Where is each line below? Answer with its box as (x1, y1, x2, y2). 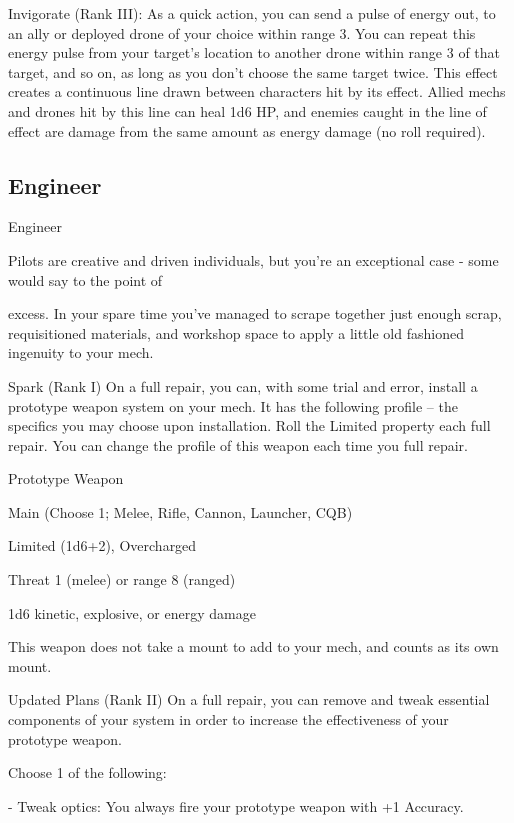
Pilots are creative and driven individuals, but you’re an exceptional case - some (8, 249, 499, 270)
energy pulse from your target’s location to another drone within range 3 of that (8, 42, 501, 63)
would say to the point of (8, 269, 163, 290)
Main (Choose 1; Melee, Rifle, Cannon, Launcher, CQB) (8, 501, 353, 522)
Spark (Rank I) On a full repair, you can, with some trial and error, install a (8, 375, 478, 396)
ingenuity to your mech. (8, 342, 154, 363)
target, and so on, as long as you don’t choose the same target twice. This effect (8, 61, 498, 82)
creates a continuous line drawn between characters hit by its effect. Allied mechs (8, 81, 506, 102)
